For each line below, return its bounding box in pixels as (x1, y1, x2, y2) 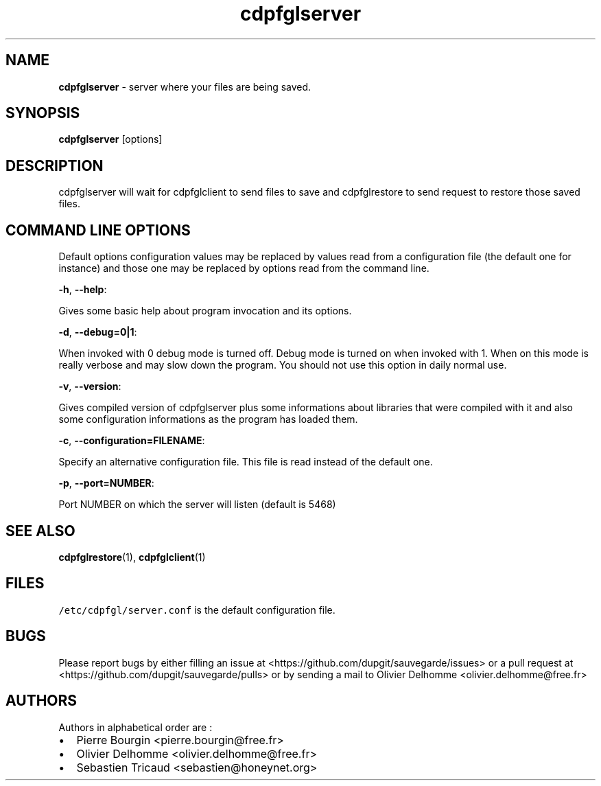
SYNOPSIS (5, 104, 80, 122)
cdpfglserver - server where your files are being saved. (58, 80, 311, 93)
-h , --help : (58, 284, 107, 296)
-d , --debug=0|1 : (58, 326, 137, 338)
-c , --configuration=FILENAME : (58, 435, 205, 447)
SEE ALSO (5, 522, 75, 540)
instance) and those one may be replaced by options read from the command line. (58, 262, 429, 275)
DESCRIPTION (5, 157, 104, 174)
